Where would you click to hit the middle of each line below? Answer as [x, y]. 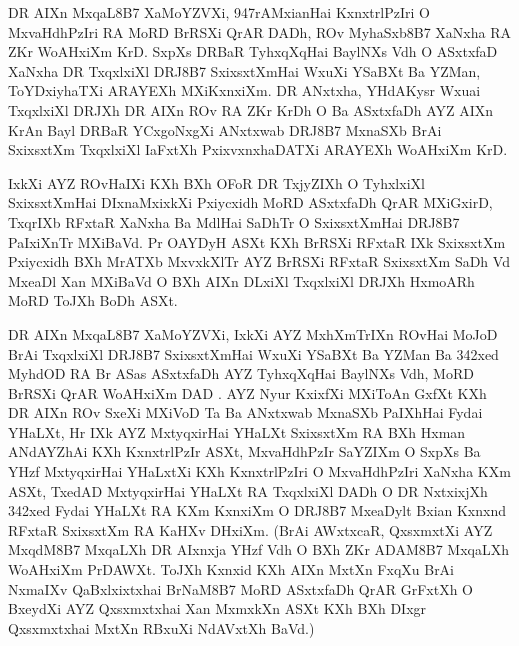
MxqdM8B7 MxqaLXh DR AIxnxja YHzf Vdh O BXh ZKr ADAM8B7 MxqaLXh [258, 549]
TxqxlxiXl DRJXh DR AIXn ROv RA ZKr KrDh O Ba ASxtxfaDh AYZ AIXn [251, 109]
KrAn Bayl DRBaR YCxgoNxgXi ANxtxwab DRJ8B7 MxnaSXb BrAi [225, 129]
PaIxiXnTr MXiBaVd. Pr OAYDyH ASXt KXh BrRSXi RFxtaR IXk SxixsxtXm [257, 241]
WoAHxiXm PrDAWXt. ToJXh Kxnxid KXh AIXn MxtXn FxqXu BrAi [231, 569]
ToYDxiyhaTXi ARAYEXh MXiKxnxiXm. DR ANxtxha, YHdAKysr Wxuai [244, 90]
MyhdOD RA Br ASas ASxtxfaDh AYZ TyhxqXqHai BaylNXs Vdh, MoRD [241, 373]
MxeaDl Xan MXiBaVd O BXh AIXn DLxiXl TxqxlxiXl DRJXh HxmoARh [241, 280]
